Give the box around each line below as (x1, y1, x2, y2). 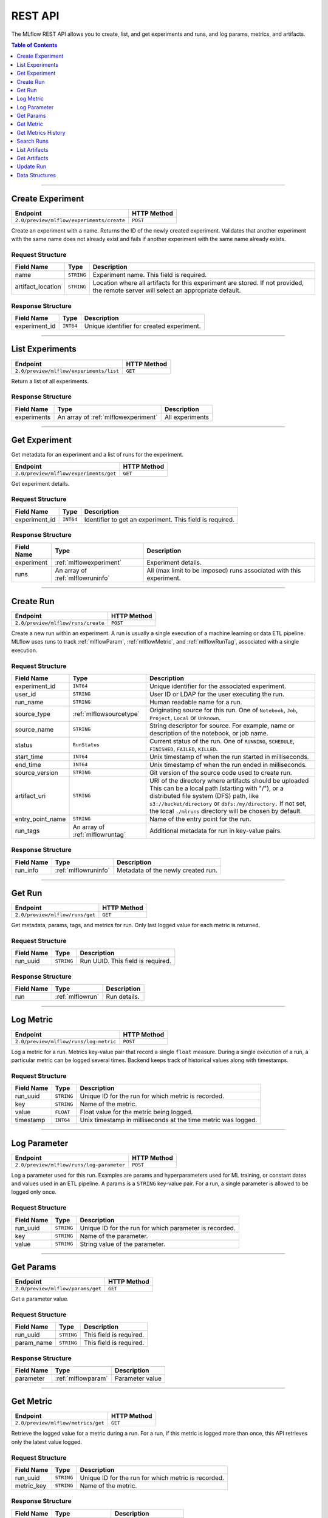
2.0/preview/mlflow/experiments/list (15, 367, 120, 374)
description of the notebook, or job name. (149, 729, 268, 737)
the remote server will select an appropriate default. (92, 286, 241, 294)
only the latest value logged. (11, 1438, 82, 1445)
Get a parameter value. (11, 1295, 69, 1302)
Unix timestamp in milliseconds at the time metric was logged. (80, 1116, 258, 1125)
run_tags (15, 826, 40, 835)
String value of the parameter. (80, 1239, 165, 1248)
